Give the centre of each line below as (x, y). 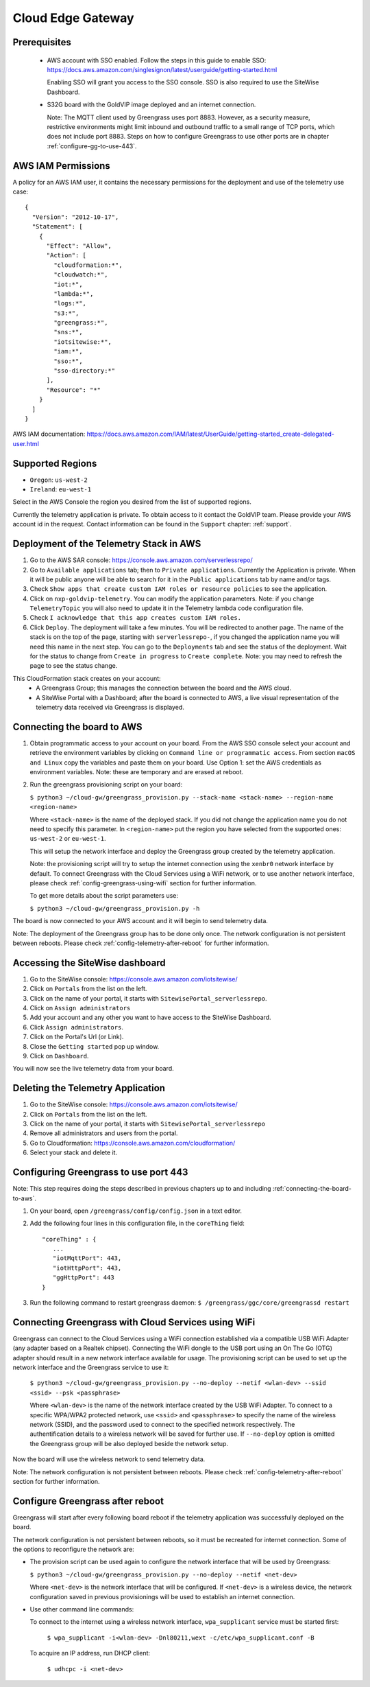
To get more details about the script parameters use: (104, 896)
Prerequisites (42, 42)
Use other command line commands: (82, 1609)
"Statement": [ (57, 227)
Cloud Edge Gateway (73, 18)
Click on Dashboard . (59, 1056)
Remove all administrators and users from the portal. (104, 1133)
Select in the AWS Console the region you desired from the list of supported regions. (132, 502)
